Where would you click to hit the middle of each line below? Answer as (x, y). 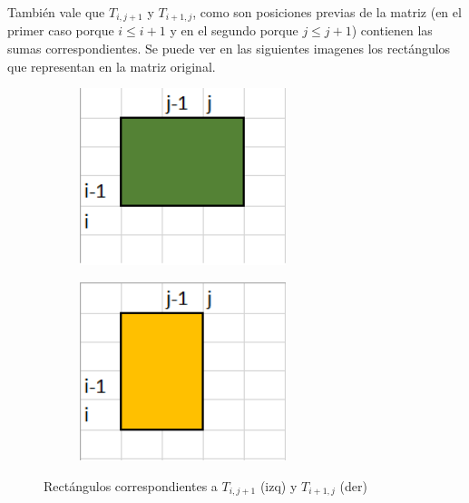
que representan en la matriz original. (112, 66)
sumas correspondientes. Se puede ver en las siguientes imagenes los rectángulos (229, 49)
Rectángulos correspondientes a (131, 485)
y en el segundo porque (234, 30)
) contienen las (392, 30)
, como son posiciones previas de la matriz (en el (327, 12)
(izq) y (278, 485)
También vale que (56, 12)
